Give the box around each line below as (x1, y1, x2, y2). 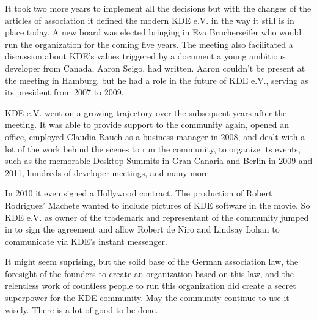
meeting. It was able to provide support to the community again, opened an (5, 118, 289, 131)
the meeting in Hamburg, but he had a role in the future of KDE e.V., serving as (5, 73, 308, 86)
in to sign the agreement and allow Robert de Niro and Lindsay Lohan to (5, 223, 280, 236)
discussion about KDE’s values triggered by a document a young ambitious (5, 50, 286, 62)
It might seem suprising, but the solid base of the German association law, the (5, 255, 299, 268)
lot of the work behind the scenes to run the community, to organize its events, (5, 142, 301, 155)
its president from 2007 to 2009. (5, 86, 124, 99)
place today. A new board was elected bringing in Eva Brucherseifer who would (5, 26, 302, 39)
